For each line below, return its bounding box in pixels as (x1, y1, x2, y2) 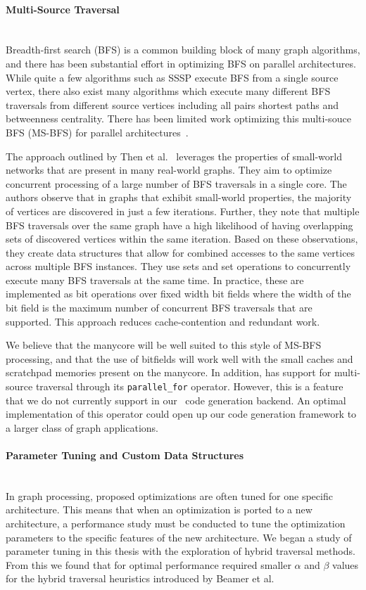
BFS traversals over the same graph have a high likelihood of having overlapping (6, 217, 353, 232)
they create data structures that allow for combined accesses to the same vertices (6, 245, 355, 259)
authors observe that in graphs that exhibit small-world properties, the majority (6, 190, 352, 205)
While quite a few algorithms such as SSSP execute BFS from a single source (6, 70, 339, 84)
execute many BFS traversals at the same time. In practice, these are (6, 272, 304, 287)
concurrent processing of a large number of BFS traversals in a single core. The (6, 176, 347, 191)
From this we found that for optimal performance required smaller (6, 557, 291, 572)
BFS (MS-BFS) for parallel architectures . (6, 124, 189, 139)
